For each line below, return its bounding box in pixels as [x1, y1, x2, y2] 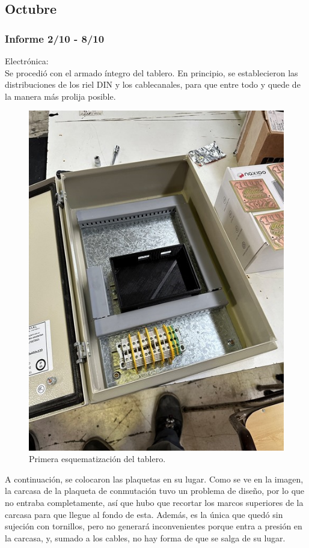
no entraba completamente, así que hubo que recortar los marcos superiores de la [5, 496, 304, 509]
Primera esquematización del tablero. [29, 452, 166, 465]
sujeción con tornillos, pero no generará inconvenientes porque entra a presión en [5, 520, 302, 532]
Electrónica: [5, 55, 49, 67]
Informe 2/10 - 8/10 [5, 31, 105, 46]
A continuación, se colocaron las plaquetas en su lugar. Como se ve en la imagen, [5, 472, 304, 485]
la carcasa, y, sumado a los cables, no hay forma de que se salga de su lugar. [5, 531, 286, 544]
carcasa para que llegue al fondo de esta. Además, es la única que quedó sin [5, 508, 283, 520]
